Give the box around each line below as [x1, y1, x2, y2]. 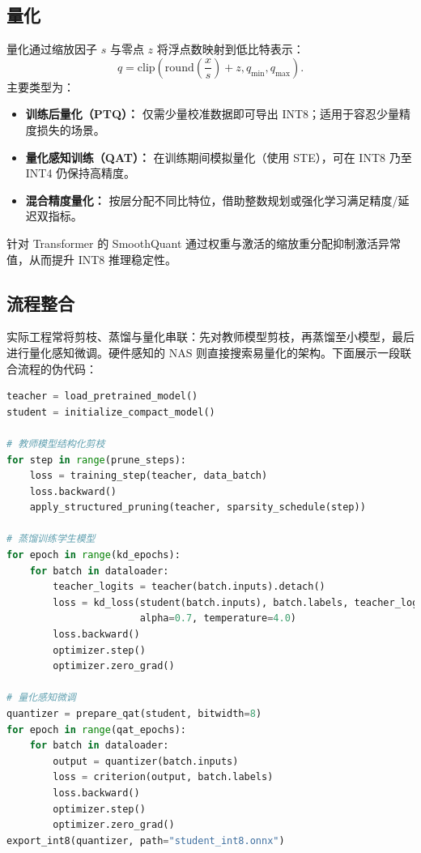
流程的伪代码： [17, 360, 97, 377]
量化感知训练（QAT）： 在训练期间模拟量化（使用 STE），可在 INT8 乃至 [25, 148, 412, 165]
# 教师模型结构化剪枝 [6, 437, 105, 450]
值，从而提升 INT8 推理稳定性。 [6, 250, 176, 267]
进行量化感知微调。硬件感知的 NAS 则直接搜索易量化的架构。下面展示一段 [6, 343, 401, 360]
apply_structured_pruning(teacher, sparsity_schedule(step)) [29, 501, 366, 514]
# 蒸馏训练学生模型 [6, 533, 96, 545]
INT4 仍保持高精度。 [25, 164, 136, 181]
